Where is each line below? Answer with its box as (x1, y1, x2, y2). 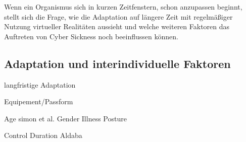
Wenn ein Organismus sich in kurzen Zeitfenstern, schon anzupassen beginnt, (4, 2, 242, 12)
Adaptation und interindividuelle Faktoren (4, 55, 231, 71)
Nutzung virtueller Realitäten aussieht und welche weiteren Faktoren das (4, 21, 230, 32)
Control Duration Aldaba (4, 130, 82, 140)
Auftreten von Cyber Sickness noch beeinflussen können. (4, 31, 178, 41)
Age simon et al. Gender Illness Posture (4, 113, 127, 123)
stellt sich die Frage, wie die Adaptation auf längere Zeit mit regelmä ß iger (4, 11, 233, 22)
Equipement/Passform (4, 96, 73, 107)
